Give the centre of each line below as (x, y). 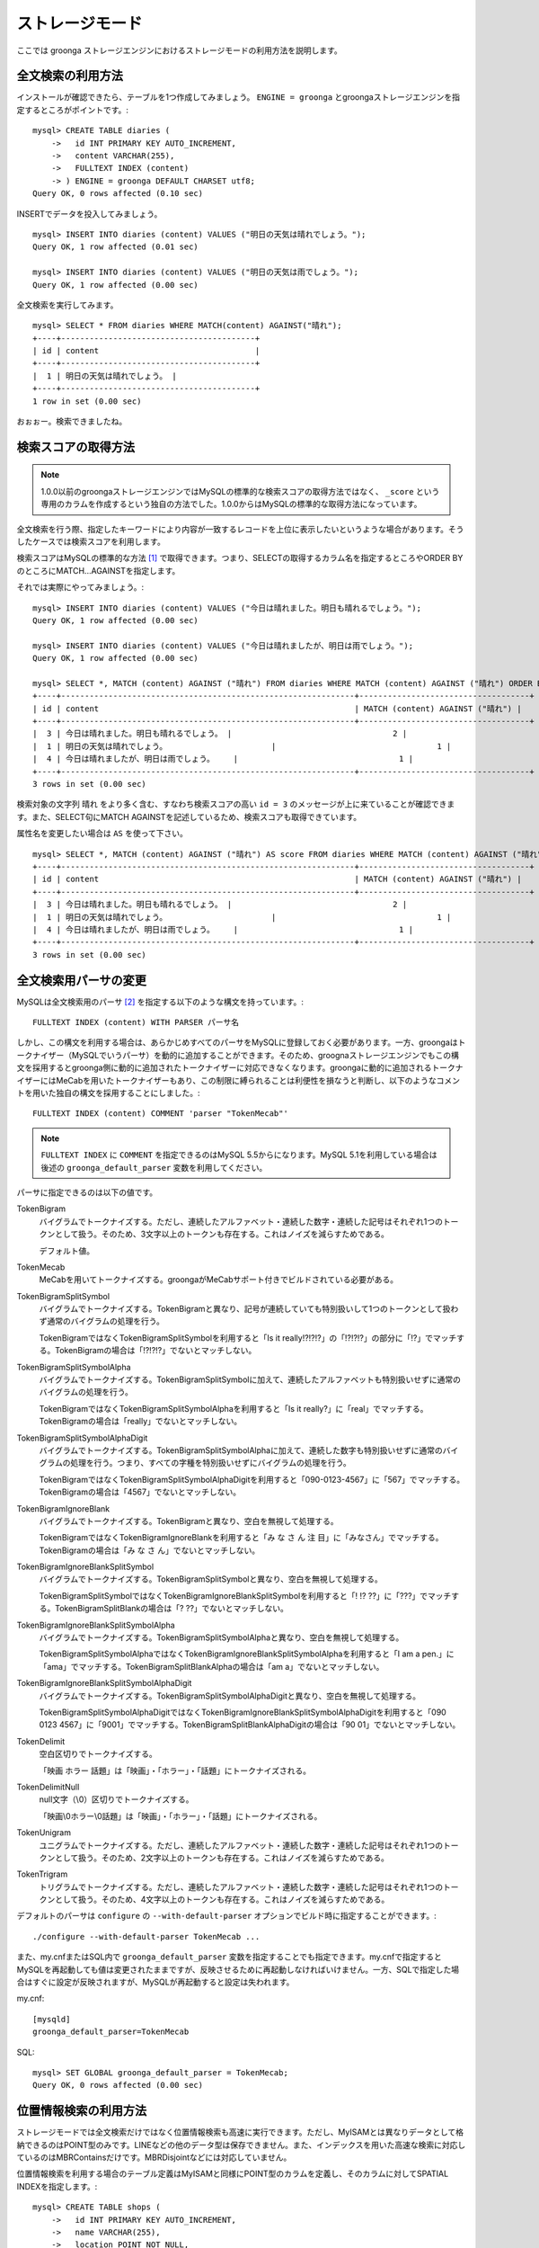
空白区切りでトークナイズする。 (98, 1754)
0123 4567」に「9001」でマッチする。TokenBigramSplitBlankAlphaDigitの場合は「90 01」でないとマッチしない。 (250, 1725)
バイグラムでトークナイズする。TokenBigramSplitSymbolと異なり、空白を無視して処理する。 (211, 1579)
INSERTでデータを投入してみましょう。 (89, 214)
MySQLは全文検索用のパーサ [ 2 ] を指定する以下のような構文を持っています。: (160, 1002)
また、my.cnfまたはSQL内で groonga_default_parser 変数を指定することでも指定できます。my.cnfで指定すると (229, 1957)
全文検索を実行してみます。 (67, 305)
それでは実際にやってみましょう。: (80, 587)
